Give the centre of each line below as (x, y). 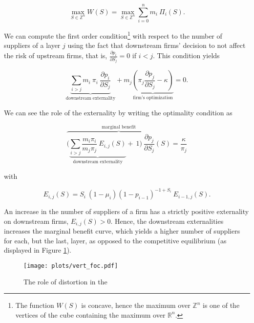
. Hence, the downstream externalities (167, 221)
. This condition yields (186, 55)
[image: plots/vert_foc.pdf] (71, 266)
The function (35, 305)
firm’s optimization (153, 98)
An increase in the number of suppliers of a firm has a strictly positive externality (127, 211)
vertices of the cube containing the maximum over (90, 314)
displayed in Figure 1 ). (38, 250)
